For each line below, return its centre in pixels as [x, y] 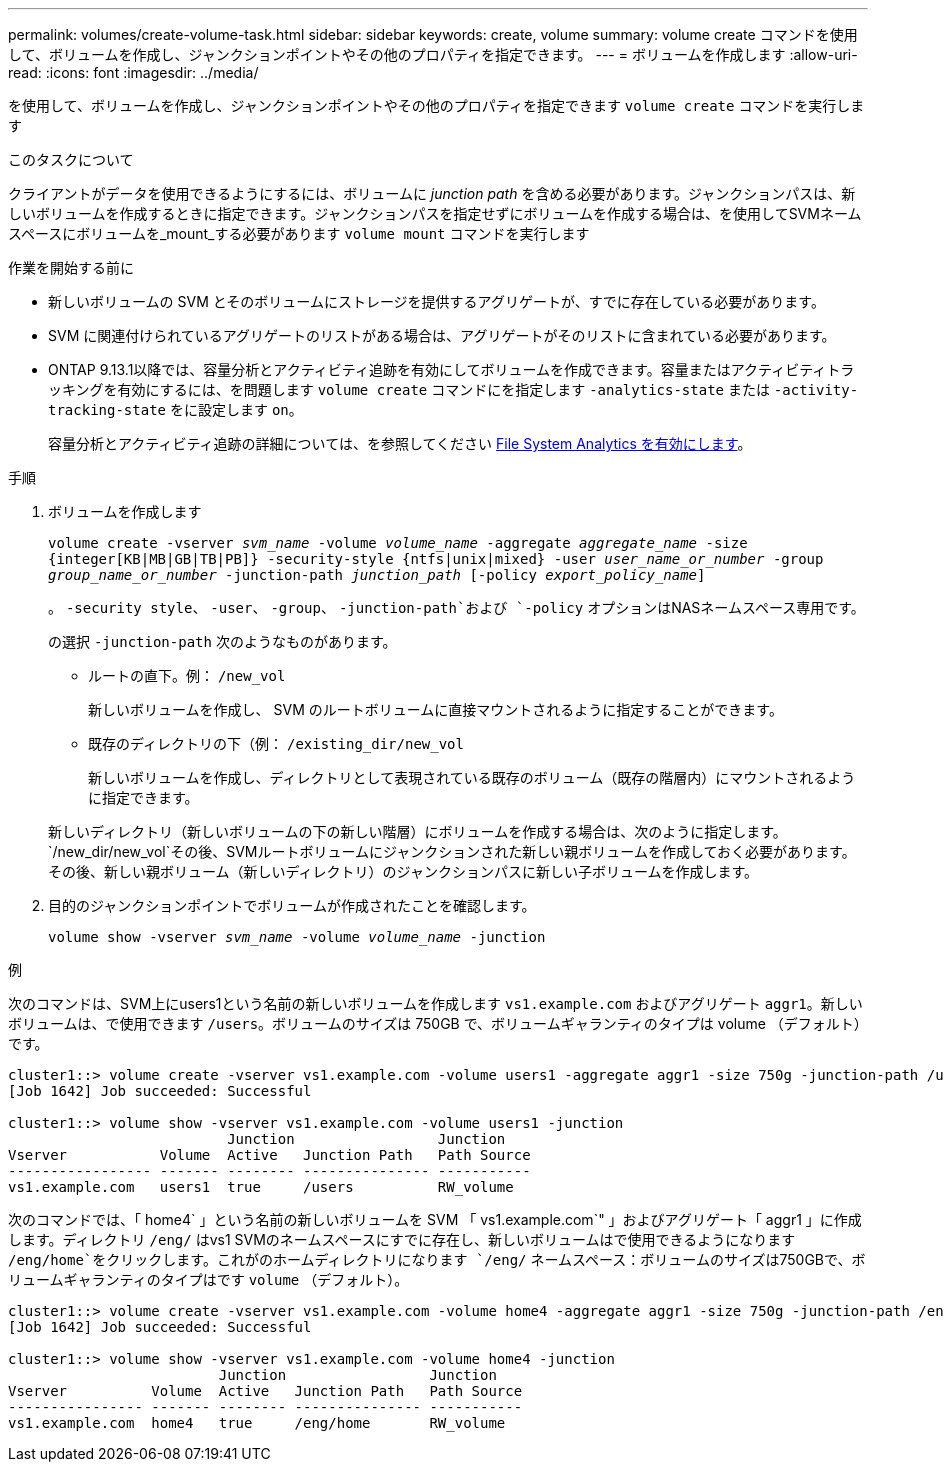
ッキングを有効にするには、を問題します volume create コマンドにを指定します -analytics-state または [409, 389]
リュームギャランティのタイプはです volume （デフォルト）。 [208, 1279]
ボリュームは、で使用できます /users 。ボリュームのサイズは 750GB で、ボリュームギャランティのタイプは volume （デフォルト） [438, 1023]
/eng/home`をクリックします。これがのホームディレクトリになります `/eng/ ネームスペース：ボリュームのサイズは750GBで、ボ [437, 1259]
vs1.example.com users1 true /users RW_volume [261, 1187]
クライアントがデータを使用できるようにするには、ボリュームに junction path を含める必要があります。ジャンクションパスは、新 [432, 193]
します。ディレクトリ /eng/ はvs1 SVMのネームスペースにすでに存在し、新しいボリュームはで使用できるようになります [402, 1239]
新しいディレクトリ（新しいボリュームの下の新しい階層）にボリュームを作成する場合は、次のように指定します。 [417, 831]
